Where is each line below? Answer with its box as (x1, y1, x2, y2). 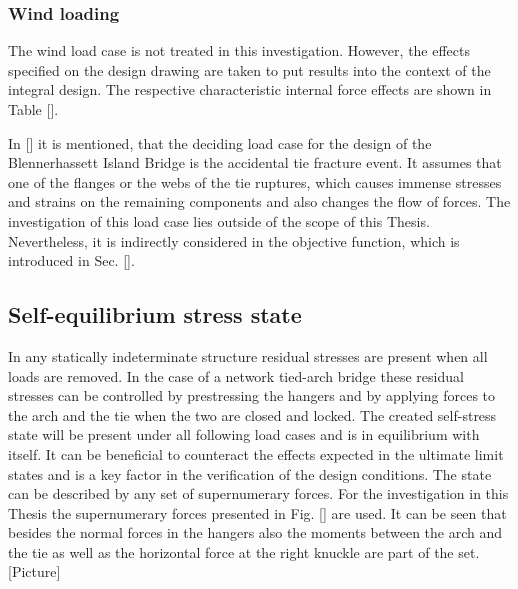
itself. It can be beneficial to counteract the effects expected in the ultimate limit (8, 443, 504, 464)
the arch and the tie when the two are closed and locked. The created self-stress (8, 404, 497, 425)
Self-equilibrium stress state (8, 299, 302, 330)
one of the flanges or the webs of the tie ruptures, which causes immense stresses (8, 171, 502, 192)
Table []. (8, 99, 59, 119)
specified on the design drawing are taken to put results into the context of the (8, 59, 491, 80)
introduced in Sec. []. (8, 250, 135, 271)
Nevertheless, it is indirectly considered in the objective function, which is (8, 230, 460, 251)
